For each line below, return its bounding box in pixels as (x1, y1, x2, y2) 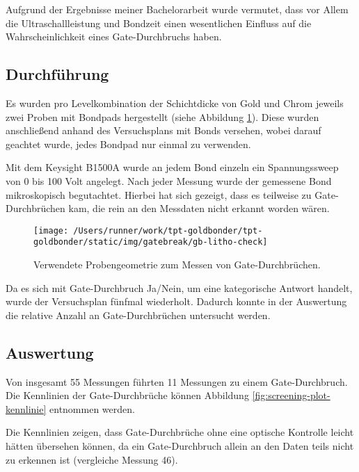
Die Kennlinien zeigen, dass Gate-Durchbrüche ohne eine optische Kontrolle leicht (6, 425, 354, 439)
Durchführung (6, 63, 109, 85)
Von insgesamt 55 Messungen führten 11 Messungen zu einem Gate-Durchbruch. (6, 374, 348, 389)
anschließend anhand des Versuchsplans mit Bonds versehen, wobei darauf (6, 123, 321, 138)
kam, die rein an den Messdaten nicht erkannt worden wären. (68, 201, 330, 215)
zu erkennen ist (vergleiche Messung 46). (6, 452, 178, 466)
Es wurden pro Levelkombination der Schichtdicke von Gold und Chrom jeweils (6, 95, 344, 110)
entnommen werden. (49, 401, 135, 416)
